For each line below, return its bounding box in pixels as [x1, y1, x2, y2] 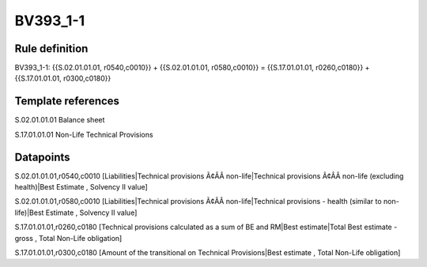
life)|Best [14, 208, 44, 217]
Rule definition [14, 42, 89, 55]
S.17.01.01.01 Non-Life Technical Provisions [14, 130, 153, 139]
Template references [14, 95, 120, 108]
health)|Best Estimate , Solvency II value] [14, 182, 148, 192]
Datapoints [14, 150, 70, 164]
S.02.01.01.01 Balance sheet [14, 115, 105, 125]
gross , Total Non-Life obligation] [14, 233, 123, 243]
